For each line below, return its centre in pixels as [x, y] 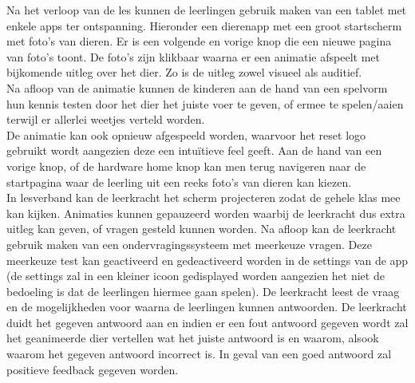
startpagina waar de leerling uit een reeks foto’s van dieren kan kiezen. [179, 182]
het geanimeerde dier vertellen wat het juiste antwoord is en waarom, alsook [193, 338]
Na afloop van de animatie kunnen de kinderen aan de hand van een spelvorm [197, 87]
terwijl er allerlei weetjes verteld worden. [106, 119]
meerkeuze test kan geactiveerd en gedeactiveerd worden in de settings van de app [207, 260]
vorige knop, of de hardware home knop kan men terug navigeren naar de [186, 166]
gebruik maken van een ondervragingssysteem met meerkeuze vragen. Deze [189, 244]
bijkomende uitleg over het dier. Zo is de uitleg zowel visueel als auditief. [184, 72]
